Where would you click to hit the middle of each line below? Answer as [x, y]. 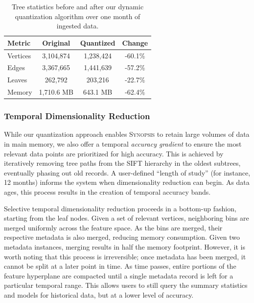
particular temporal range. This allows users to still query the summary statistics [126, 285]
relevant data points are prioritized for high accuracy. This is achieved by [114, 153]
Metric [19, 42]
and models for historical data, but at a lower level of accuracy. [99, 294]
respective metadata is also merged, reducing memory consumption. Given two [122, 237]
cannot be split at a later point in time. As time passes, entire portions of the [120, 266]
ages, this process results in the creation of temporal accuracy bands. [107, 192]
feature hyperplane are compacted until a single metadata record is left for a [119, 275]
